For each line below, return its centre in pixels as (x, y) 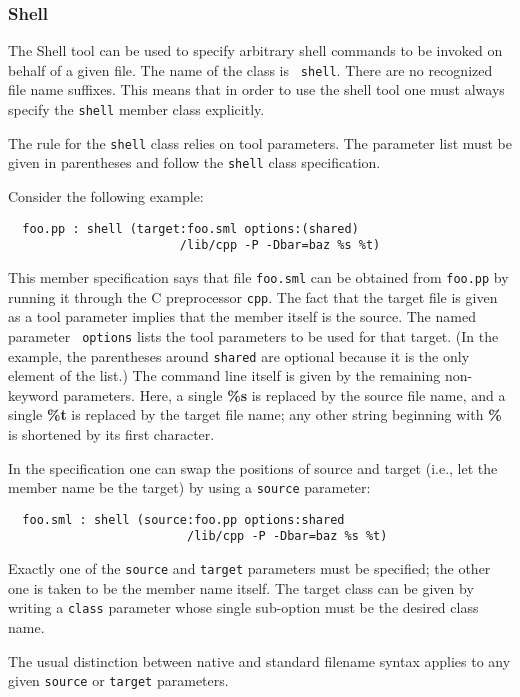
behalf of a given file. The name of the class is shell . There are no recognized (250, 69)
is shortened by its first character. (111, 433)
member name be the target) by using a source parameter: (189, 487)
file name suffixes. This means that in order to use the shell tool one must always (256, 89)
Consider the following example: (106, 196)
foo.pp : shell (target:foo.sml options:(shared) (190, 228)
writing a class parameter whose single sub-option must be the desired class (243, 607)
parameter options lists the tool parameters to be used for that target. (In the (253, 335)
